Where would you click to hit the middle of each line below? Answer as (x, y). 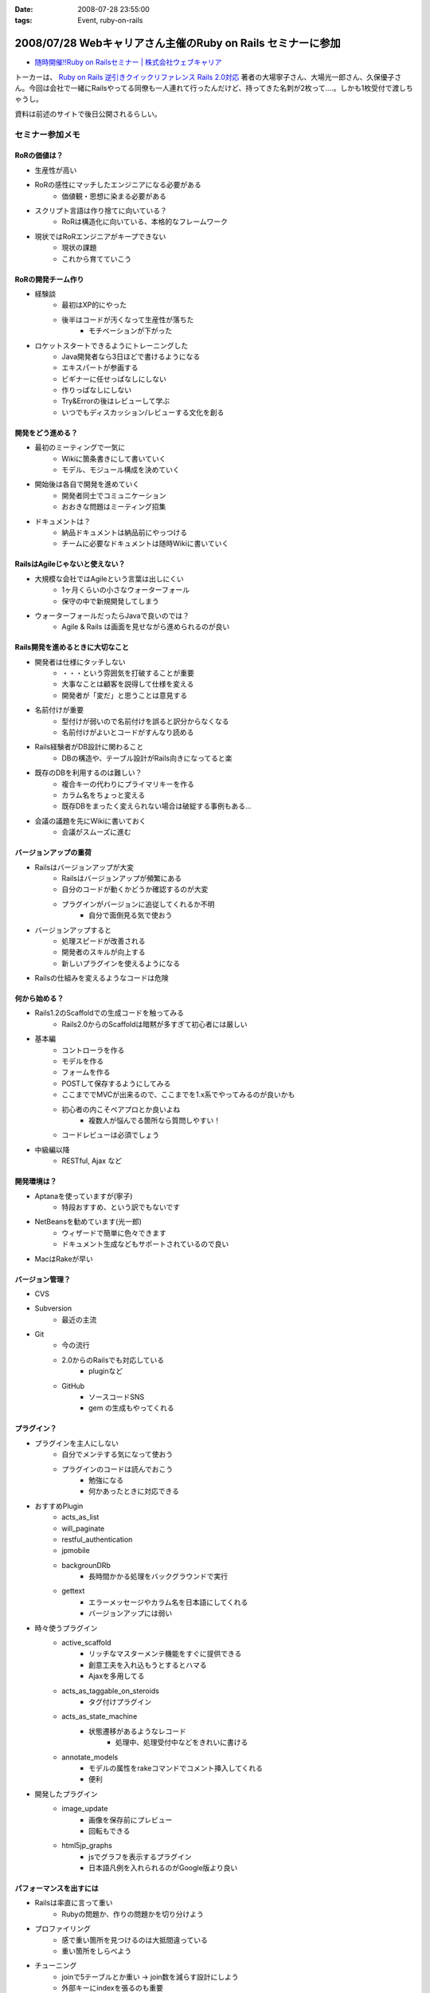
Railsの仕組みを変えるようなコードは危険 (102, 978)
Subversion (53, 1308)
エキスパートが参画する (100, 368)
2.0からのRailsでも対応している (113, 1360)
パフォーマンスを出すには (57, 1889)
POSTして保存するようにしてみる (116, 1083)
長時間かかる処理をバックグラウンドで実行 (158, 1576)
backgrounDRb (86, 1565)
